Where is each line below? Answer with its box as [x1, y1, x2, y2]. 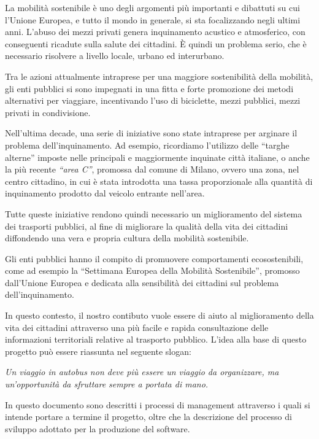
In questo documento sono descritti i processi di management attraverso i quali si [5, 398, 310, 411]
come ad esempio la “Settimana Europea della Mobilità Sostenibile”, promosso [5, 264, 300, 277]
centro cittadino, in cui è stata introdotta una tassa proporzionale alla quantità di [5, 174, 313, 187]
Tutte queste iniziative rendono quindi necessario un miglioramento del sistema [5, 207, 302, 220]
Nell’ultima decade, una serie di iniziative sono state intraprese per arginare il [5, 126, 298, 139]
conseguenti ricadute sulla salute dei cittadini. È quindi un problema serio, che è [5, 37, 307, 50]
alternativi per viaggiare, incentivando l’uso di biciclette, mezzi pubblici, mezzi [5, 94, 301, 107]
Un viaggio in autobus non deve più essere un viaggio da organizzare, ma [5, 365, 279, 378]
